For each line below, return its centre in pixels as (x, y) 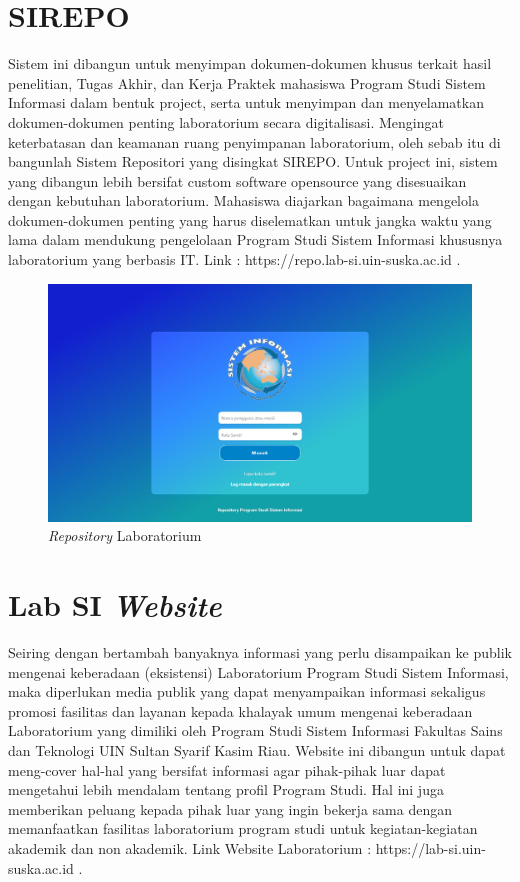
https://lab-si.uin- (430, 847)
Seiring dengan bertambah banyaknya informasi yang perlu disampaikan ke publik (260, 652)
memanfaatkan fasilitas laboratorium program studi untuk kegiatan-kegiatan (243, 828)
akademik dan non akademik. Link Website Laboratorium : (190, 847)
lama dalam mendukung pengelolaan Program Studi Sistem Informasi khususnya (255, 239)
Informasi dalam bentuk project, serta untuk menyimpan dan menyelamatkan (246, 102)
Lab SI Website (115, 605)
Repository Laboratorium (125, 535)
